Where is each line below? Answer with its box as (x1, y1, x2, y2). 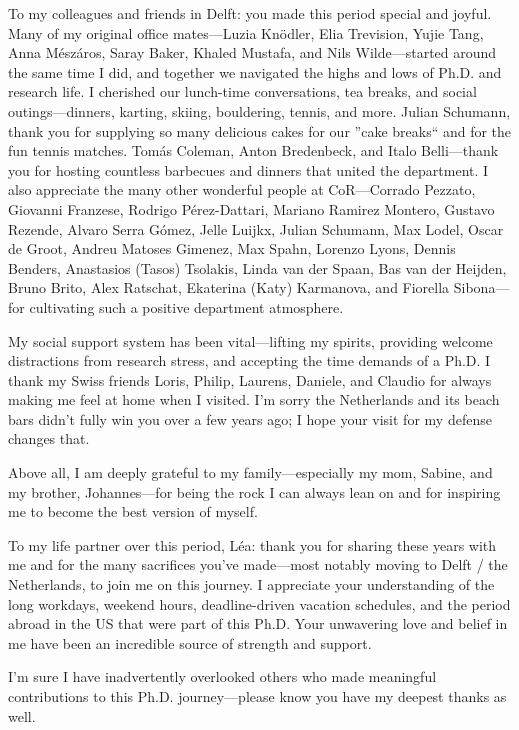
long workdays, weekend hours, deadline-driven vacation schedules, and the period (8, 593, 511, 614)
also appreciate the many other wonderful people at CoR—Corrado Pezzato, (8, 179, 476, 200)
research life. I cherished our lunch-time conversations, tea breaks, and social (8, 81, 477, 102)
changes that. (8, 428, 90, 449)
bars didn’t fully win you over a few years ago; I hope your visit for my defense (8, 408, 492, 429)
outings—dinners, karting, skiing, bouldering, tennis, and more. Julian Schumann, (8, 100, 511, 121)
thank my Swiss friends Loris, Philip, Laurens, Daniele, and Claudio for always (8, 369, 492, 390)
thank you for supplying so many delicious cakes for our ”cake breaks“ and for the (8, 120, 512, 141)
